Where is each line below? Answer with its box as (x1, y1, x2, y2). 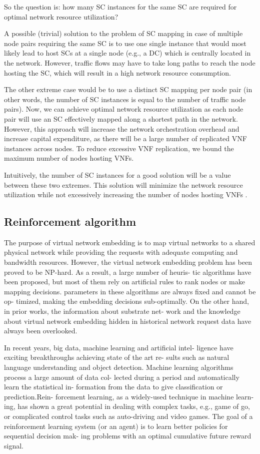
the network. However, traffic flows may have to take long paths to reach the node (4, 57, 255, 68)
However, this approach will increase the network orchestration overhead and (4, 123, 239, 134)
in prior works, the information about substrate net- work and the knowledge (4, 306, 240, 316)
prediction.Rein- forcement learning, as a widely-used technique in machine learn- (4, 391, 254, 401)
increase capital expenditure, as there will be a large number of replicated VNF (4, 133, 247, 144)
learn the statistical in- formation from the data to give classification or (4, 381, 223, 392)
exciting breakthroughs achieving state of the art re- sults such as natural (4, 352, 229, 362)
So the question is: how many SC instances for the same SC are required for (4, 2, 237, 12)
